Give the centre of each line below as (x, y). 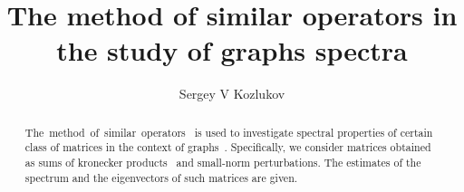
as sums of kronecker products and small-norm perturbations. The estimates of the (223, 163)
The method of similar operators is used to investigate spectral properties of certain (229, 132)
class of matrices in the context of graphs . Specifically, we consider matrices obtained (228, 147)
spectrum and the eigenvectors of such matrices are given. (161, 177)
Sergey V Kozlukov (232, 94)
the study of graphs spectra (232, 50)
